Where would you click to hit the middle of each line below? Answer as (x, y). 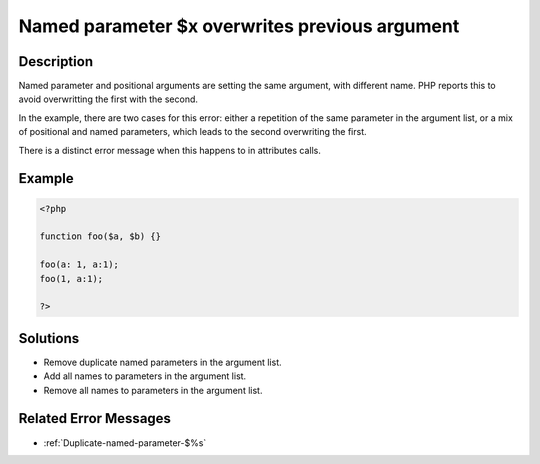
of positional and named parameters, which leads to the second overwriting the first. (192, 132)
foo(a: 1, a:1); (79, 264)
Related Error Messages (95, 418)
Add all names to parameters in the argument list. (145, 376)
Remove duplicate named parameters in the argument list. (162, 362)
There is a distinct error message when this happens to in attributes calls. (170, 150)
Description (56, 61)
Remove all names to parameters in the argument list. (153, 390)
